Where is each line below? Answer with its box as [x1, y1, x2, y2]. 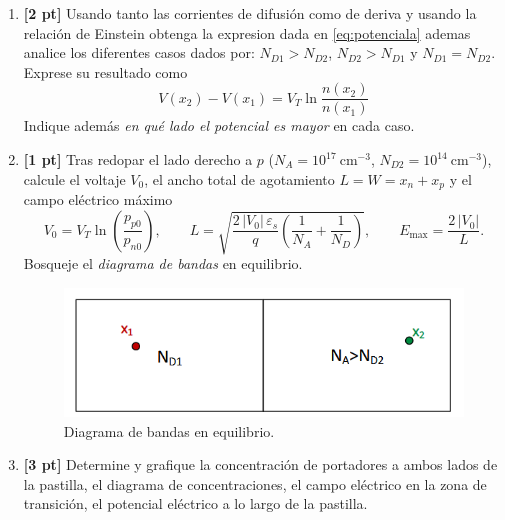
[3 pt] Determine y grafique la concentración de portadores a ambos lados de [23, 454, 498, 475]
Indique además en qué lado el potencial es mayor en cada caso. [23, 115, 415, 136]
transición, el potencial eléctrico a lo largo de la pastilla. [23, 493, 368, 514]
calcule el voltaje [23, 168, 126, 189]
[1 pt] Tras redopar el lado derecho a [23, 149, 253, 170]
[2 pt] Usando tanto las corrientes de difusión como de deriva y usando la [23, 3, 477, 23]
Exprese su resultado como [23, 61, 188, 82]
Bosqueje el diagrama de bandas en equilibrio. [23, 253, 303, 274]
